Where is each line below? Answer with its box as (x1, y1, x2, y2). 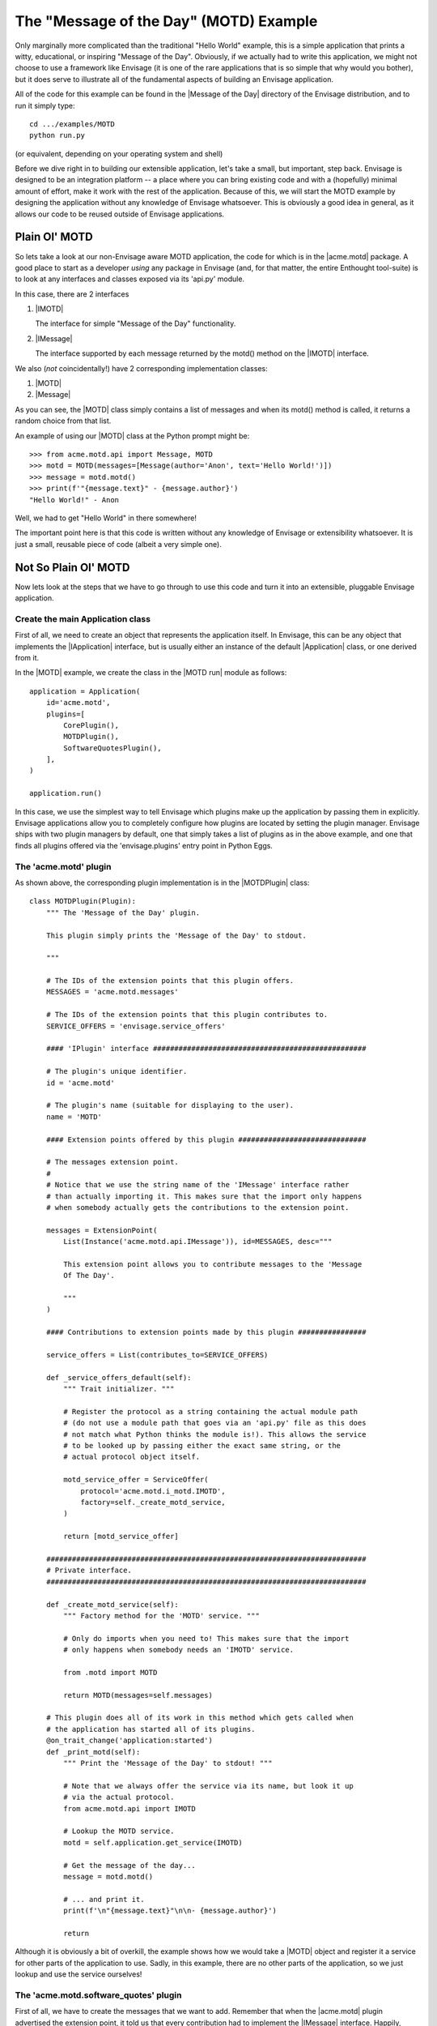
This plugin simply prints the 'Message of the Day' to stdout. (45, 930, 307, 940)
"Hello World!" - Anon (29, 495, 120, 504)
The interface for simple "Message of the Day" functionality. (35, 318, 236, 328)
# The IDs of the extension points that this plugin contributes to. (45, 1010, 329, 1019)
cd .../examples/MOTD (29, 119, 115, 129)
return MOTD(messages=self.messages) (63, 1690, 214, 1699)
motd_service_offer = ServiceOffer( (63, 1475, 210, 1485)
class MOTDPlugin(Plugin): (29, 896, 137, 906)
